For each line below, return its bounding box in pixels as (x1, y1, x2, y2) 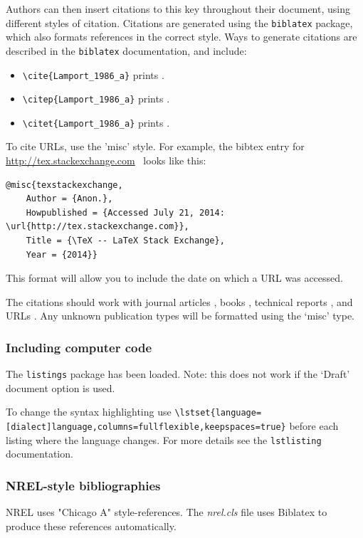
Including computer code (6, 338, 152, 356)
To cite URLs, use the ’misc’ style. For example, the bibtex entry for (6, 139, 305, 154)
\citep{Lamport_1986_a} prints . (22, 91, 170, 106)
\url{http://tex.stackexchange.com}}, (6, 221, 189, 232)
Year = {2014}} (26, 249, 98, 260)
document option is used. (6, 380, 115, 395)
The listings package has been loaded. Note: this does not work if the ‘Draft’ (6, 366, 350, 381)
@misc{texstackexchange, (6, 179, 123, 190)
